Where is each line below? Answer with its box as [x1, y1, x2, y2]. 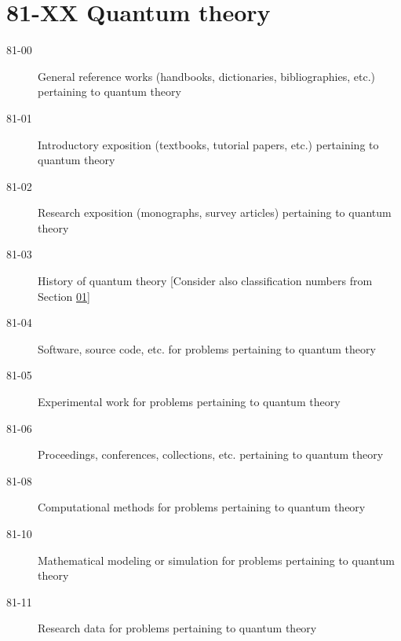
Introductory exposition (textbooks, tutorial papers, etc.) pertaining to [38, 136, 379, 152]
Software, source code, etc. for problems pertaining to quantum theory [38, 340, 376, 357]
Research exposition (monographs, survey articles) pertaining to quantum [38, 204, 392, 221]
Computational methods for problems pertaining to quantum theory [38, 499, 366, 515]
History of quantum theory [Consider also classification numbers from [38, 273, 373, 289]
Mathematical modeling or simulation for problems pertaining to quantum [38, 551, 395, 568]
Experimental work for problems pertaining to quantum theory [38, 394, 341, 410]
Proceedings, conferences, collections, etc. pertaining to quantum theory [38, 446, 384, 463]
